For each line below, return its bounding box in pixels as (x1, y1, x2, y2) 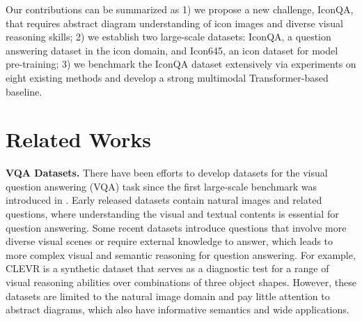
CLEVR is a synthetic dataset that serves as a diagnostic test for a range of (6, 261, 329, 276)
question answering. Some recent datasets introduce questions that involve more (6, 220, 347, 234)
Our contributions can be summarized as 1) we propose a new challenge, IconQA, (6, 2, 354, 16)
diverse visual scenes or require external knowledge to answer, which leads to (6, 234, 333, 248)
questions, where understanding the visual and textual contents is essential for (6, 207, 339, 221)
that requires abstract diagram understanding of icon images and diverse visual (6, 15, 343, 30)
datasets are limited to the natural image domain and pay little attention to (6, 288, 330, 303)
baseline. (6, 84, 42, 98)
